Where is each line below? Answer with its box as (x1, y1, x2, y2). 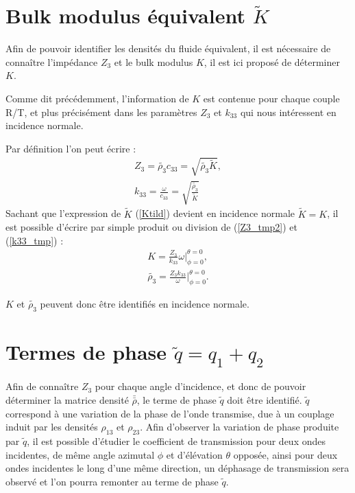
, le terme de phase (136, 393, 217, 407)
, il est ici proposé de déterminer (204, 54, 340, 69)
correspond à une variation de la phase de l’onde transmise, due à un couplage (5, 406, 334, 420)
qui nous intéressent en (240, 104, 336, 119)
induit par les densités (5, 420, 98, 434)
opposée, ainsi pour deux (233, 447, 338, 461)
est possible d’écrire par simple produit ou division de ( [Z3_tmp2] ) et (5, 220, 298, 234)
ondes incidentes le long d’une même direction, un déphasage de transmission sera (5, 461, 350, 475)
